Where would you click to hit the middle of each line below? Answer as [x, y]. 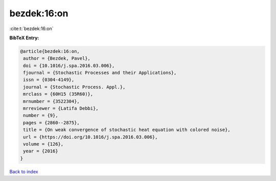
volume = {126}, [43, 144]
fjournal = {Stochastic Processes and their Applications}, [100, 73]
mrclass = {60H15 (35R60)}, [58, 94]
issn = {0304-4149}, [49, 80]
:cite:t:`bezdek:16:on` [31, 29]
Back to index [24, 171]
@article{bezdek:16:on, [50, 51]
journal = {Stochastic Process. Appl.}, [74, 87]
